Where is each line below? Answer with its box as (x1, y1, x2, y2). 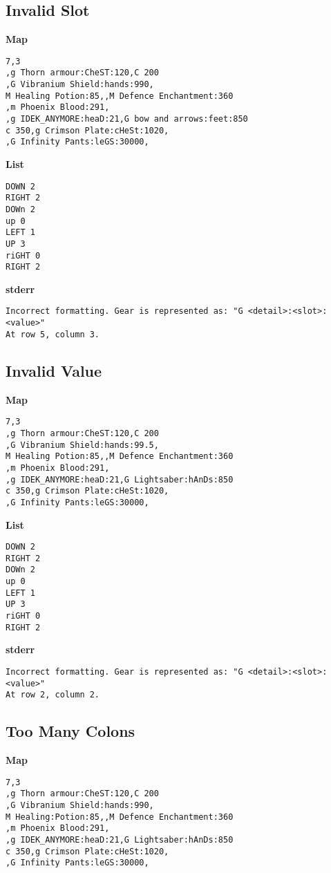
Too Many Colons (6, 720, 135, 742)
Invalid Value (6, 359, 102, 381)
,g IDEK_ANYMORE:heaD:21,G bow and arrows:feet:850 (6, 114, 248, 124)
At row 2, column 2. (6, 690, 100, 700)
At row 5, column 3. (6, 329, 100, 339)
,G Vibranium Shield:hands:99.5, (6, 440, 159, 450)
